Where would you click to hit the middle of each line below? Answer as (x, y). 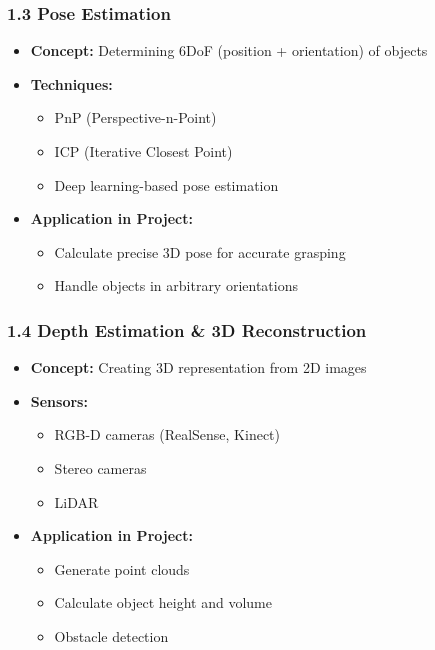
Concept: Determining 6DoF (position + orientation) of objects (229, 50)
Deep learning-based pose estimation (166, 184)
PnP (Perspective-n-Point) (135, 117)
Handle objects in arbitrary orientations (176, 285)
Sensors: (59, 400)
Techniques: (71, 83)
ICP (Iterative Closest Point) (143, 151)
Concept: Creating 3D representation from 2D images (198, 367)
